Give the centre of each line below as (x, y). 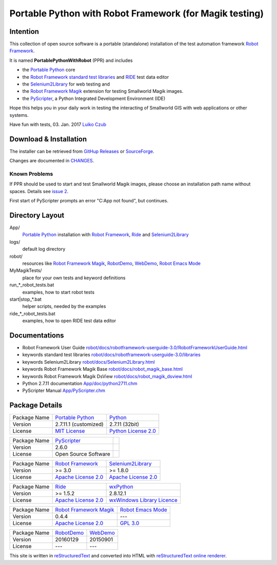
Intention (24, 32)
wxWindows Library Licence (143, 500)
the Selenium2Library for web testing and (66, 84)
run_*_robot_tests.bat (32, 285)
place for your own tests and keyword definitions (74, 278)
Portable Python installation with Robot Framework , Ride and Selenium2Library (106, 235)
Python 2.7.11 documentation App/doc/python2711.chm (80, 384)
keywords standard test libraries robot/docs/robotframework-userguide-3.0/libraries (112, 355)
